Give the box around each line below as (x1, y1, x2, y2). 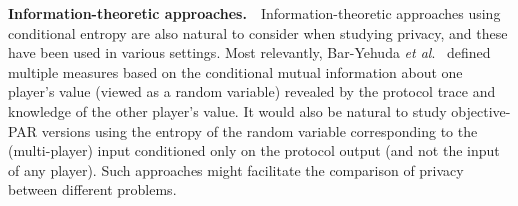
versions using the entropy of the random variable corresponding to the (41, 120, 478, 141)
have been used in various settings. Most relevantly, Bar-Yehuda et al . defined (8, 42, 491, 63)
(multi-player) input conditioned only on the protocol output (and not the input (8, 140, 500, 161)
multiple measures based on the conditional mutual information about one (8, 61, 463, 82)
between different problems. (8, 179, 177, 200)
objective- (451, 100, 511, 121)
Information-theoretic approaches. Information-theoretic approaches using (8, 3, 501, 23)
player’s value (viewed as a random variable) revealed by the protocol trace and (8, 81, 496, 102)
